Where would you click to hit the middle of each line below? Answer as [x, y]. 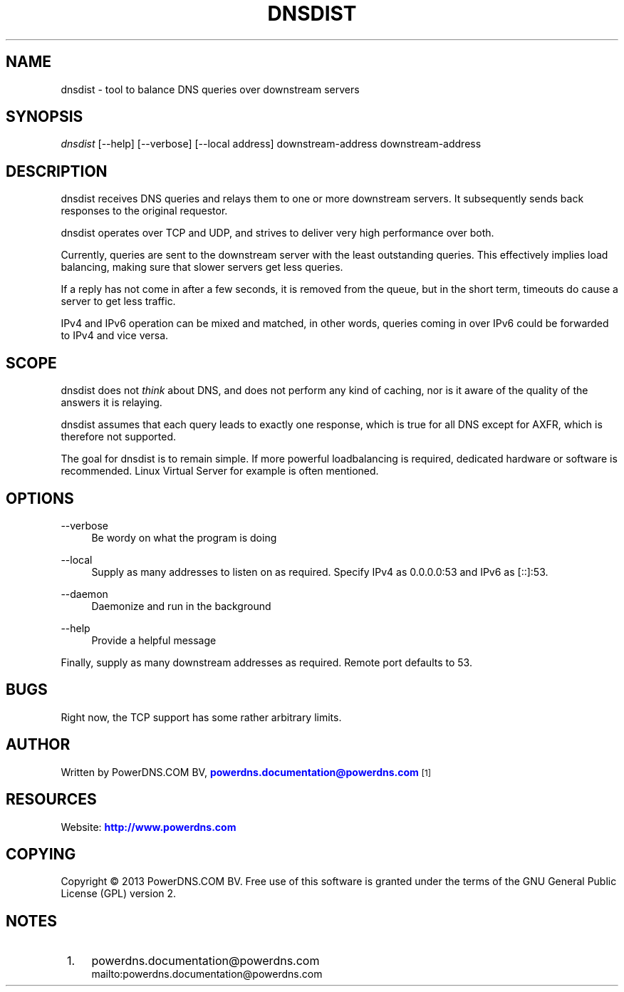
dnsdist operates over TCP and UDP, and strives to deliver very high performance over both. [277, 233]
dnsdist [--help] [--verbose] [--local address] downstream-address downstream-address [271, 144]
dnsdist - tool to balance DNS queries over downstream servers [210, 89]
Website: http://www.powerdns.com [149, 827]
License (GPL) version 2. [119, 894]
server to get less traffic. [118, 301]
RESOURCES [51, 800]
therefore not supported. [119, 437]
